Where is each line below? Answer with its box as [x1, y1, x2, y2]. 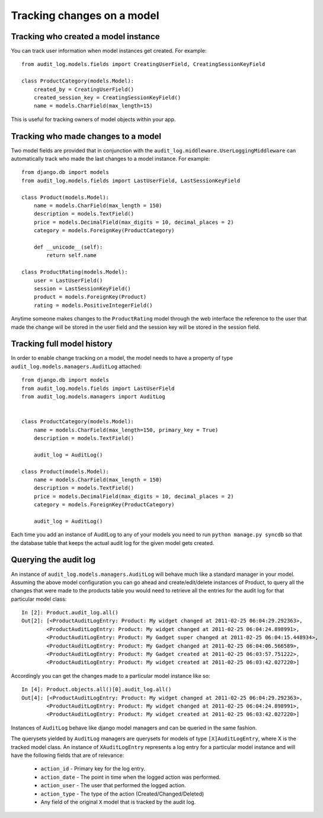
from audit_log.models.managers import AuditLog [21, 393, 165, 400]
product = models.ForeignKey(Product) [33, 294, 147, 300]
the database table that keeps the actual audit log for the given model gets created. [11, 539, 215, 546]
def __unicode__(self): [33, 244, 103, 251]
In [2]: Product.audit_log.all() [21, 609, 119, 616]
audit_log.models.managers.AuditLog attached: [11, 363, 142, 370]
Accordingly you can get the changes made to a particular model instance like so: [11, 672, 210, 679]
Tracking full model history [11, 339, 113, 349]
